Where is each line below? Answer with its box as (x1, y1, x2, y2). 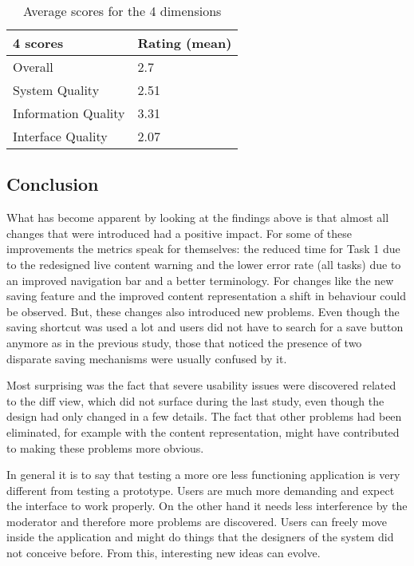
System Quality (13, 81, 100, 99)
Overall (13, 57, 53, 76)
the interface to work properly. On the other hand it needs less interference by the (6, 497, 408, 514)
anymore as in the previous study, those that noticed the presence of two (6, 334, 362, 350)
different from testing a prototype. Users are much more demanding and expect (6, 481, 395, 498)
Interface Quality (13, 127, 108, 145)
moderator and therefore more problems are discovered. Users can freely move (6, 513, 388, 529)
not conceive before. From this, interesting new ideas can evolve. (6, 544, 321, 561)
